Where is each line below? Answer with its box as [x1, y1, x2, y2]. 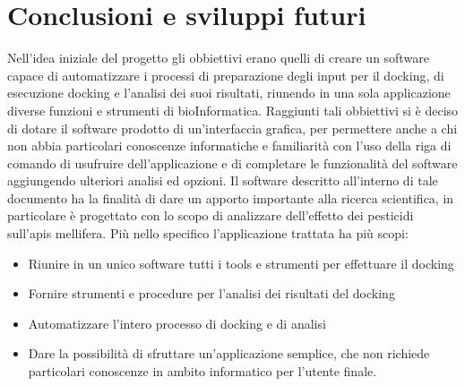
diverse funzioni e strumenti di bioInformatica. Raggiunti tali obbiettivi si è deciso [7, 100, 459, 119]
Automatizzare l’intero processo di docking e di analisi [28, 313, 326, 332]
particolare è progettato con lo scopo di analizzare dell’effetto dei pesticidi [7, 206, 414, 225]
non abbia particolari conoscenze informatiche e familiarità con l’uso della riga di [7, 136, 452, 155]
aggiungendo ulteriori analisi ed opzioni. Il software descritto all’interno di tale [7, 171, 438, 190]
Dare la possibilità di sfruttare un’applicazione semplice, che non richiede [28, 344, 430, 363]
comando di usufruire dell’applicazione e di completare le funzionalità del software [7, 153, 458, 172]
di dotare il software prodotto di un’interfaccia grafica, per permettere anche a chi [7, 118, 458, 137]
